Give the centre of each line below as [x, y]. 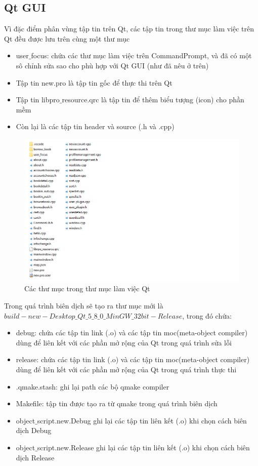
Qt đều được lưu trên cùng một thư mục [67, 38]
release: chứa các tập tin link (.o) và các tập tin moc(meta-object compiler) [133, 359]
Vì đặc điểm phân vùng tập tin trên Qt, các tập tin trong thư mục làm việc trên [129, 29]
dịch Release [35, 457]
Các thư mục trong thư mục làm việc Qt [87, 288]
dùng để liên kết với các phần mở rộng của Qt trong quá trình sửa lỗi [124, 342]
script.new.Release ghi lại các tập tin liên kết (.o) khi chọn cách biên [143, 447]
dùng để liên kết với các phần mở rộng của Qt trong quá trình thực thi [126, 369]
